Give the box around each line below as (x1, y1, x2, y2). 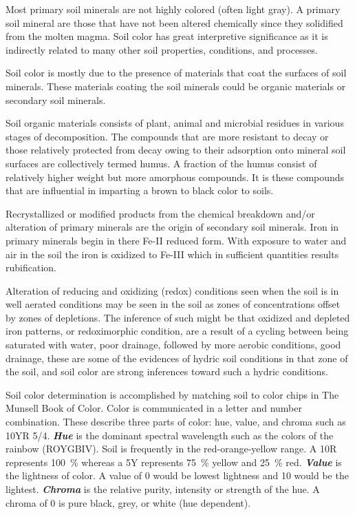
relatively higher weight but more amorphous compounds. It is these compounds (6, 169, 345, 184)
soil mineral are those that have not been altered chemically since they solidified (6, 15, 343, 30)
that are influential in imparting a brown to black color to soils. (6, 183, 274, 198)
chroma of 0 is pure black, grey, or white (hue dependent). (6, 495, 251, 509)
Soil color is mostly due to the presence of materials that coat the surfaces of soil (6, 65, 347, 80)
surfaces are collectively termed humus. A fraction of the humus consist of (6, 156, 317, 170)
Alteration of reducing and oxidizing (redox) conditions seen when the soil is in (6, 283, 339, 297)
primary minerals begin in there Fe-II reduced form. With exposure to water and (6, 233, 347, 247)
